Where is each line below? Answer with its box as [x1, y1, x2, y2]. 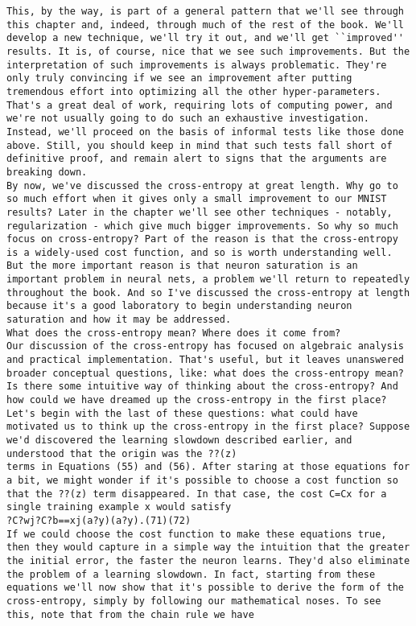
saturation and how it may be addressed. [6, 314, 232, 326]
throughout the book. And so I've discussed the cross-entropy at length [6, 286, 410, 299]
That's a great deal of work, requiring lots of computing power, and [6, 99, 393, 111]
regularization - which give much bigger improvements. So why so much [6, 220, 398, 232]
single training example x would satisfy [6, 501, 232, 513]
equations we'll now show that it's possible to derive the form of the [6, 582, 404, 594]
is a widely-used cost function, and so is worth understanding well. [6, 246, 393, 258]
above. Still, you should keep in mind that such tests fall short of [6, 139, 393, 151]
